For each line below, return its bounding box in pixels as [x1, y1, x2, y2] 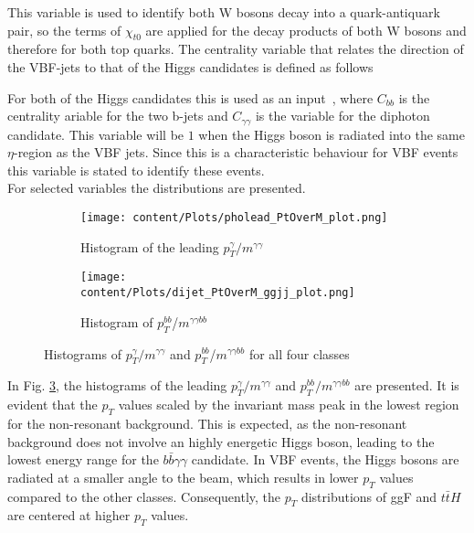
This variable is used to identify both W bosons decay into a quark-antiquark [7, 3, 440, 21]
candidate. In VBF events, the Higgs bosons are [191, 450, 459, 469]
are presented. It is [354, 376, 459, 395]
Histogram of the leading [80, 237, 219, 256]
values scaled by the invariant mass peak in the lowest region [118, 395, 459, 414]
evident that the [7, 395, 98, 414]
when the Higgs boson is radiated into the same [198, 124, 465, 144]
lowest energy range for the [7, 450, 159, 469]
